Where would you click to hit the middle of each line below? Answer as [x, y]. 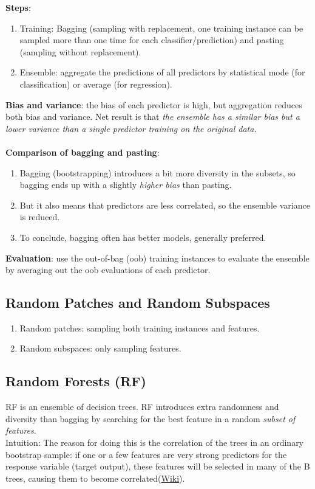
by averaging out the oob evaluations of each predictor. [108, 270]
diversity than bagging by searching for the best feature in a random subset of [151, 418]
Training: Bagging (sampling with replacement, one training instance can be [161, 28]
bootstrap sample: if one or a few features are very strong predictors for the [146, 454]
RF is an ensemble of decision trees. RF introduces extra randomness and [142, 407]
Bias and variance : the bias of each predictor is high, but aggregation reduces [154, 104]
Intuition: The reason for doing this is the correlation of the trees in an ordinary [155, 442]
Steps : [18, 7]
